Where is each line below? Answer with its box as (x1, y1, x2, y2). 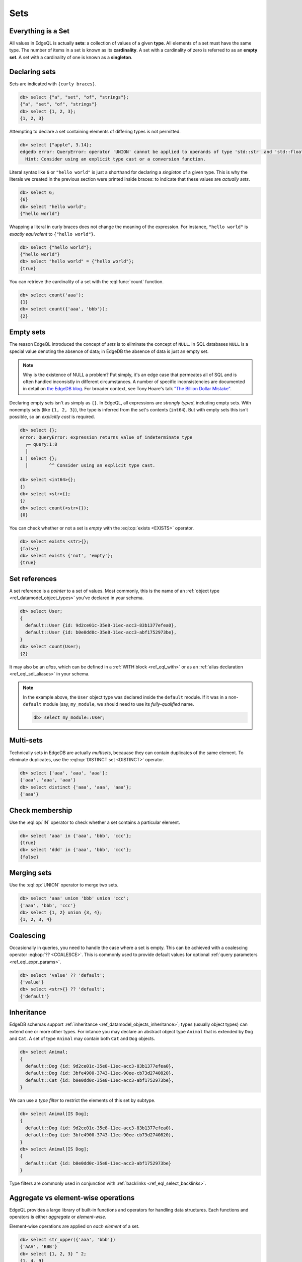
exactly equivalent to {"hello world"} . (9, 231, 95, 237)
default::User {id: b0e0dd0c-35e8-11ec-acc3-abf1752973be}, (25, 629, 177, 636)
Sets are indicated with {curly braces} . (9, 81, 97, 87)
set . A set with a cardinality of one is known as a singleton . (9, 54, 133, 60)
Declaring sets (9, 67, 56, 76)
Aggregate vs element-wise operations (9, 1193, 135, 1202)
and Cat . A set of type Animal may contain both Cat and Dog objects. (9, 1035, 156, 1042)
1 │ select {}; (20, 456, 57, 461)
